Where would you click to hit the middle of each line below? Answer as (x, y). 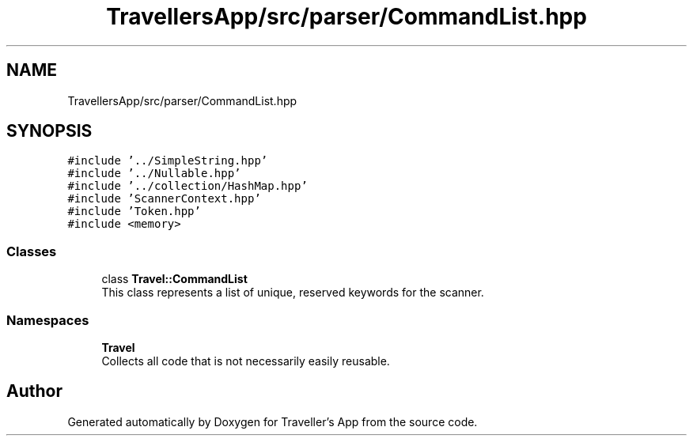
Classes (32, 251)
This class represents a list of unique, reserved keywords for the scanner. (293, 293)
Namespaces (48, 320)
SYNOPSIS (49, 131)
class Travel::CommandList (174, 279)
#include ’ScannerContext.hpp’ (164, 199)
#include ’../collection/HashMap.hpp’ (187, 186)
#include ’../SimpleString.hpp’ (168, 161)
